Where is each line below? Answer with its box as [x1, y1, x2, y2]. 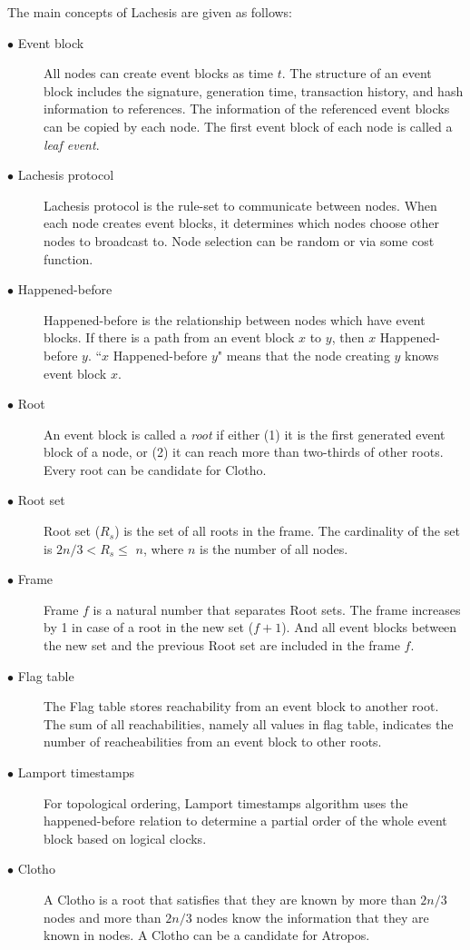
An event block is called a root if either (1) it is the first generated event [44, 424, 446, 443]
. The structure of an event [281, 64, 432, 83]
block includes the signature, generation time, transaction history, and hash [44, 81, 464, 100]
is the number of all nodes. [200, 539, 348, 558]
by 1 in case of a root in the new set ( [44, 618, 254, 637]
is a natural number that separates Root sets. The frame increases [93, 599, 461, 618]
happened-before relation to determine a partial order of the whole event [44, 811, 447, 830]
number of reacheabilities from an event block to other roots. [44, 732, 382, 751]
